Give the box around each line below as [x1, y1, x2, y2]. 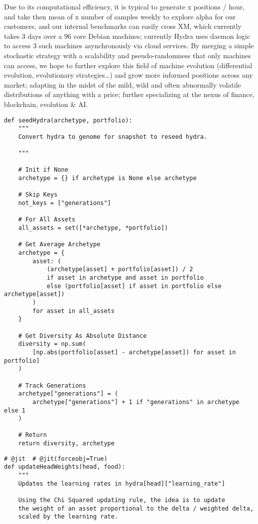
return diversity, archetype [18, 440, 115, 447]
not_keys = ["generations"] [18, 200, 111, 207]
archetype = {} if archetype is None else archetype [18, 175, 197, 182]
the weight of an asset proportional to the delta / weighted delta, [18, 505, 254, 512]
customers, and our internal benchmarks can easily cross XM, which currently [4, 21, 242, 31]
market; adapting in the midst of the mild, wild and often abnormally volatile [4, 79, 241, 90]
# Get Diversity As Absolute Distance [18, 332, 147, 339]
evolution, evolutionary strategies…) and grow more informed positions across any [4, 70, 253, 80]
